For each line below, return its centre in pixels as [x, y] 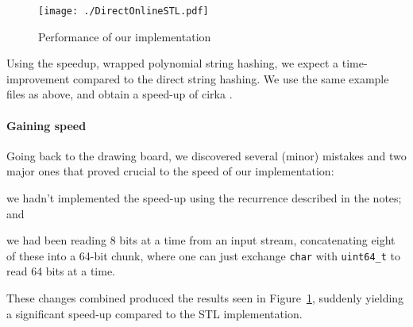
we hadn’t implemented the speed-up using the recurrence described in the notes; [204, 198]
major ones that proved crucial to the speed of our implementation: [170, 171]
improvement [38, 78]
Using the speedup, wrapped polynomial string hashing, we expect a [173, 63]
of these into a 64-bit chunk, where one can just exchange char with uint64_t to [203, 255]
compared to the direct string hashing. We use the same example [231, 78]
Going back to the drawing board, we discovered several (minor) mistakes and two [206, 155]
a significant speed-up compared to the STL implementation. [154, 313]
